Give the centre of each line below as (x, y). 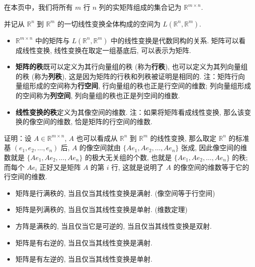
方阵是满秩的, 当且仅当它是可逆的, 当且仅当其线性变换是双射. (113, 226)
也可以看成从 (97, 138)
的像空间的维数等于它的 (211, 167)
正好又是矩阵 (60, 167)
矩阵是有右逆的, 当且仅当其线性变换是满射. (84, 242)
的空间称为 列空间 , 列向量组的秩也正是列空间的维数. (98, 95)
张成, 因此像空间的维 (214, 147)
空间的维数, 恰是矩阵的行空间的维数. (94, 121)
